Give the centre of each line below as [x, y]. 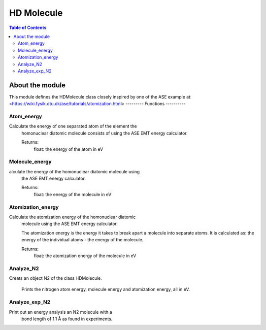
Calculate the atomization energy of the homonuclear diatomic [72, 217]
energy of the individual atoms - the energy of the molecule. [83, 240]
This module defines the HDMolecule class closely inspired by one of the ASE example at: [100, 97]
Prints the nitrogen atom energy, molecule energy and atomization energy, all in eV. [106, 289]
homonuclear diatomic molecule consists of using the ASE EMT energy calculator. [105, 133]
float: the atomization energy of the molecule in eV [85, 256]
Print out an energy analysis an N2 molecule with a [61, 312]
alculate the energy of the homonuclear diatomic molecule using [74, 171]
